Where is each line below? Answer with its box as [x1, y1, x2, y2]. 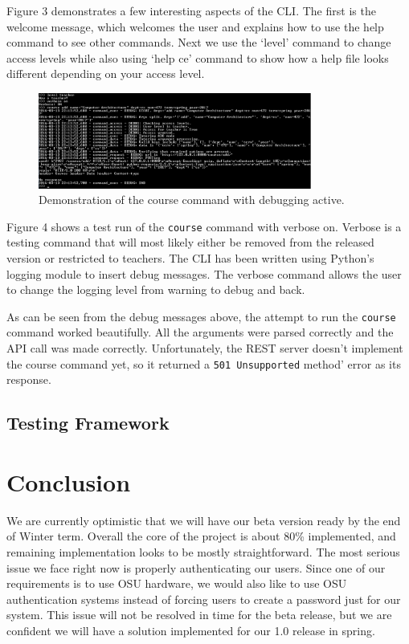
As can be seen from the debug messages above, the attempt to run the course [6, 308, 396, 324]
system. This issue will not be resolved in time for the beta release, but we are [6, 606, 392, 623]
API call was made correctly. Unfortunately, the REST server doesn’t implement [6, 340, 403, 357]
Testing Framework [6, 410, 170, 435]
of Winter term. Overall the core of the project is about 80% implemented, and [6, 528, 396, 544]
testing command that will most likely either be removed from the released [6, 234, 374, 251]
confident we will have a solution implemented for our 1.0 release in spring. [6, 622, 375, 638]
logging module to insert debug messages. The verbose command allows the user [6, 265, 402, 282]
